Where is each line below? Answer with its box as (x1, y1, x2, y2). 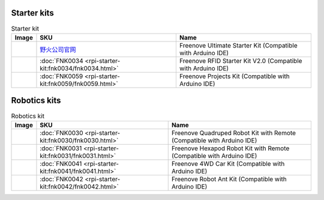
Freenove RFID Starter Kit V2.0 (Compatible (179, 56, 302, 65)
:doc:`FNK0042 (40, 175, 83, 183)
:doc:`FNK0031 (40, 144, 82, 153)
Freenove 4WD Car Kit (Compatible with (171, 159, 285, 168)
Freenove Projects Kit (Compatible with (179, 72, 290, 80)
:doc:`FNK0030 (40, 129, 83, 137)
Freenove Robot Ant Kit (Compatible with (171, 175, 287, 183)
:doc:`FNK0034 (40, 56, 83, 65)
